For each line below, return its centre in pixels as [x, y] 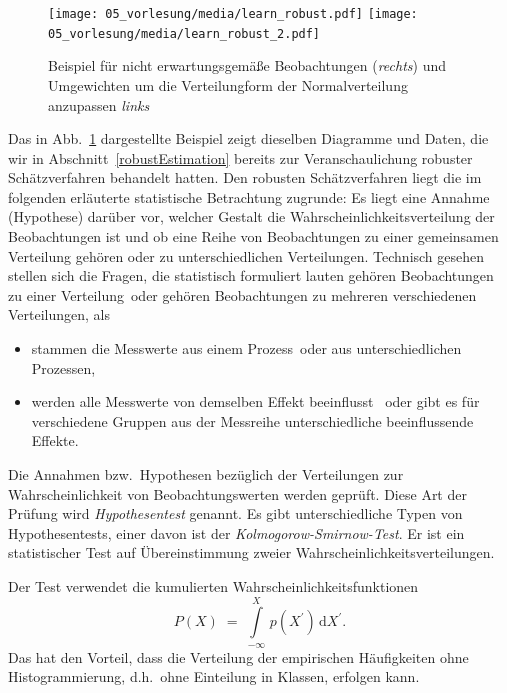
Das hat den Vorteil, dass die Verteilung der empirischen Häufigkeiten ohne [238, 656]
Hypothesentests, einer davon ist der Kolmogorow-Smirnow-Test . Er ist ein [236, 532]
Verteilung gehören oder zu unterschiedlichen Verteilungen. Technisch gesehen [246, 255]
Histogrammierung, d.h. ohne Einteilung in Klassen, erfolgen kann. [214, 676]
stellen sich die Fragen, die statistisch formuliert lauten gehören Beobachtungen [251, 275]
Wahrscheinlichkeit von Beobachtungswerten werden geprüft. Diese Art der [237, 493]
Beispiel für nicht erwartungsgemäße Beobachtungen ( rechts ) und [247, 65]
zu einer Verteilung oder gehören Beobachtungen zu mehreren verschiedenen [242, 294]
